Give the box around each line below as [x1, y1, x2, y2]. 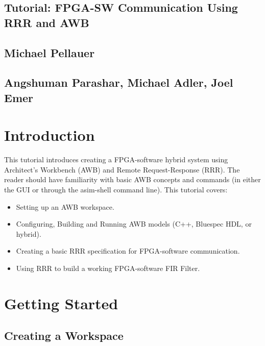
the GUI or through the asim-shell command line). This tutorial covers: [4, 184, 228, 195]
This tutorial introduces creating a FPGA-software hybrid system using [4, 154, 228, 165]
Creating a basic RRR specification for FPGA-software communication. [16, 245, 240, 256]
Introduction [4, 125, 95, 145]
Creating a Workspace [4, 328, 124, 343]
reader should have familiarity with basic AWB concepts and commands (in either [4, 174, 261, 185]
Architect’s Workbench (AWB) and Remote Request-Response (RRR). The [4, 164, 240, 175]
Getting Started [4, 292, 118, 313]
